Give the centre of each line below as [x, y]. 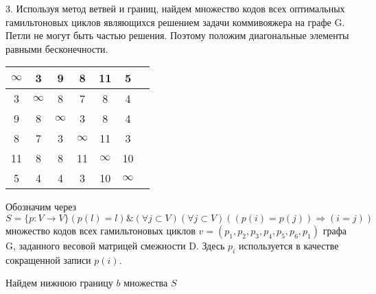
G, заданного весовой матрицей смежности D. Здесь [115, 245]
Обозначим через [41, 207]
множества [146, 283]
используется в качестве [289, 245]
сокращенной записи [48, 259]
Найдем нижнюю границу [59, 283]
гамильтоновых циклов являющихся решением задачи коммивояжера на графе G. [175, 22]
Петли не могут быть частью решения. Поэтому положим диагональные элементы [177, 35]
